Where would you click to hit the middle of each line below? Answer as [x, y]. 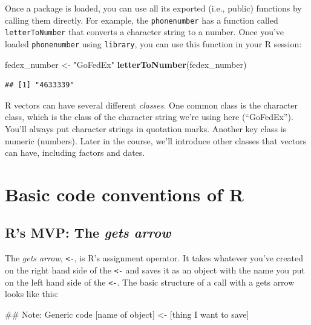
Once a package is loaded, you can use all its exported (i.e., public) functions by [153, 8]
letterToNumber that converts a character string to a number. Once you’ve [145, 32]
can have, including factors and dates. [75, 152]
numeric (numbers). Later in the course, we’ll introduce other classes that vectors [156, 140]
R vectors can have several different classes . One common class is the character [152, 105]
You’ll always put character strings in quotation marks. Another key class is [146, 128]
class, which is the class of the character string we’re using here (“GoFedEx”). [149, 117]
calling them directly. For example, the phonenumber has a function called [142, 20]
